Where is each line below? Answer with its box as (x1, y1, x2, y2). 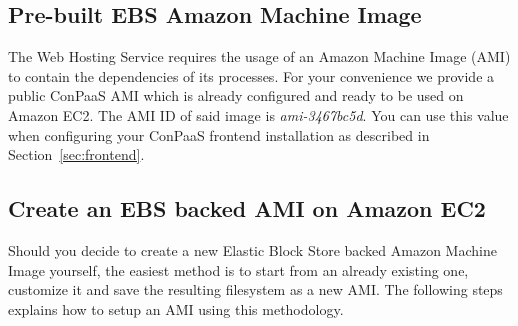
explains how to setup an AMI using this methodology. (8, 298, 344, 319)
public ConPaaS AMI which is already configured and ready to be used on (8, 85, 464, 106)
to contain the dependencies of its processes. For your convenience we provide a (8, 65, 495, 86)
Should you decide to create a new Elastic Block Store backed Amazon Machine (8, 239, 497, 260)
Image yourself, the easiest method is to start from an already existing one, (8, 259, 469, 280)
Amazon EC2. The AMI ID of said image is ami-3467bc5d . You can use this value (8, 104, 509, 125)
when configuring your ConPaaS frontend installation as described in (8, 124, 430, 145)
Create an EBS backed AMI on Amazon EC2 (8, 193, 486, 224)
